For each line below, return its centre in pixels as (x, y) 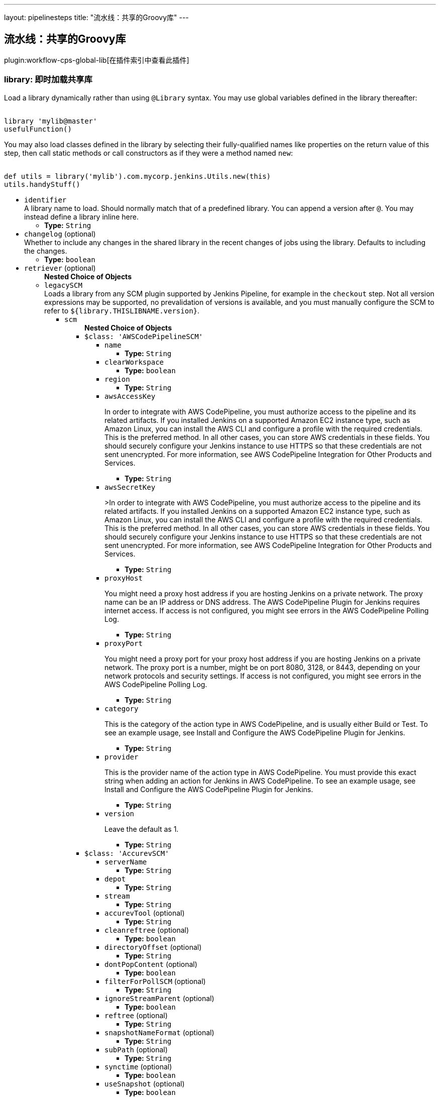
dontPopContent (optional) (151, 964)
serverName (126, 862)
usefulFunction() (38, 129)
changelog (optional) (60, 234)
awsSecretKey (130, 487)
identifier (45, 200)
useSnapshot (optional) (145, 1083)
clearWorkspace (134, 362)
